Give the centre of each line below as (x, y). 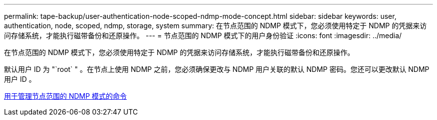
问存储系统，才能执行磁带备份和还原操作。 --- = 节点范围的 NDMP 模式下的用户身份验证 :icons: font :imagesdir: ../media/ (203, 35)
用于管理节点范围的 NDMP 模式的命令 (66, 96)
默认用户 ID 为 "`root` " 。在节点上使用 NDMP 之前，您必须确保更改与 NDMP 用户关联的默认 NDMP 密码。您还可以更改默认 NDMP (217, 69)
